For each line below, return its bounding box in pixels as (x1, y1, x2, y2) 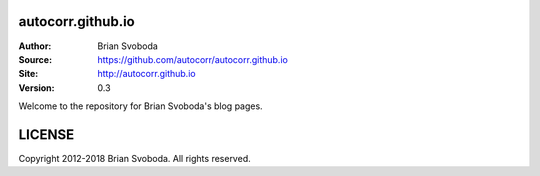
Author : (18, 40, 52, 52)
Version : (18, 81, 55, 94)
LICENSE (18, 126, 75, 143)
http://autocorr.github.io (97, 68, 196, 80)
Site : (18, 68, 39, 80)
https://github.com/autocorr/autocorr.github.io (97, 53, 289, 65)
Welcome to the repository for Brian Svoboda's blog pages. (18, 100, 264, 112)
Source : (18, 53, 53, 65)
